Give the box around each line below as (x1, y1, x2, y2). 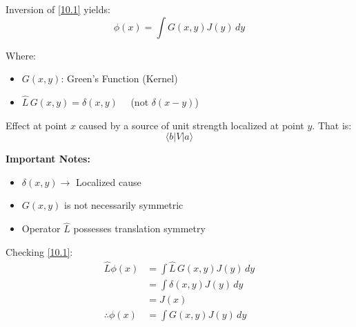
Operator (21, 221, 61, 236)
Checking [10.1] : (6, 244, 73, 259)
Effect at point (6, 118, 68, 132)
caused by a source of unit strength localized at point (79, 118, 304, 132)
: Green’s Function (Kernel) (61, 71, 178, 86)
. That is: (312, 118, 352, 132)
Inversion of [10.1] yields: (6, 2, 110, 16)
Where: (6, 48, 36, 62)
